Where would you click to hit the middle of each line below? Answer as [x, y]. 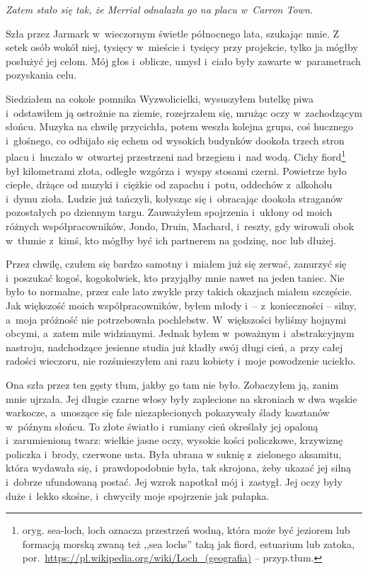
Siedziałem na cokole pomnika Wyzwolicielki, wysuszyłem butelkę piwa [160, 98]
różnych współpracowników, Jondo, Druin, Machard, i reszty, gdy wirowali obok [180, 226]
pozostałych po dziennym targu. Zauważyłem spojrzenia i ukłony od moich [169, 212]
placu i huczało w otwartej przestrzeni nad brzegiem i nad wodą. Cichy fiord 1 [176, 155]
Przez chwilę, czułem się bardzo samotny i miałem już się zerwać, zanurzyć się [176, 264]
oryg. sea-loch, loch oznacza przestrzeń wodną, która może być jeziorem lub [186, 530]
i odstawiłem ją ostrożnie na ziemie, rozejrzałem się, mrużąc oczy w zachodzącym [184, 112]
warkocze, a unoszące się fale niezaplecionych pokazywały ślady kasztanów [168, 412]
